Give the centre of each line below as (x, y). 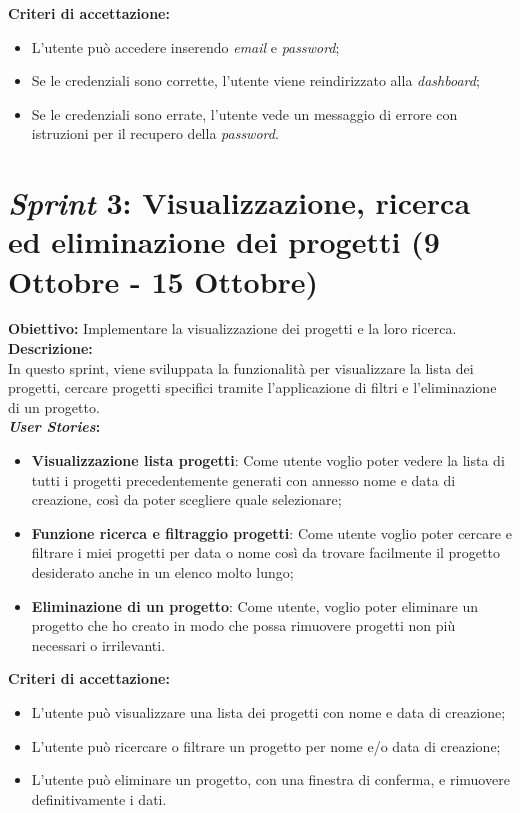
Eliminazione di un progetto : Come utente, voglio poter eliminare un (254, 605)
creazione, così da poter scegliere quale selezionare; (186, 499)
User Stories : (54, 426)
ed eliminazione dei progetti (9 (224, 241)
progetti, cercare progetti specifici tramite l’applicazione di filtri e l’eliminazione (252, 387)
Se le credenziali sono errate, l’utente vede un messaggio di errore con (244, 113)
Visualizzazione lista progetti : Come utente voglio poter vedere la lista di (268, 460)
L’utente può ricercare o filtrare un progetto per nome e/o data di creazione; (266, 745)
